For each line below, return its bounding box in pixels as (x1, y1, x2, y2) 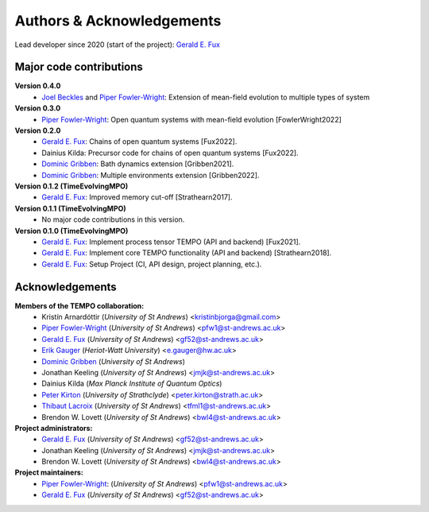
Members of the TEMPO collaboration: (14, 301, 145, 310)
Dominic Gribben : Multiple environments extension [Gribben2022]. (41, 170, 260, 180)
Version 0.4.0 (14, 81, 61, 91)
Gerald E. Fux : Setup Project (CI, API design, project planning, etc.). (41, 259, 262, 269)
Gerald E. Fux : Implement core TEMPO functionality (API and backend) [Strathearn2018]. (41, 248, 332, 258)
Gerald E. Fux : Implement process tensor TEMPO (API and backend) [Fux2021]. (41, 237, 301, 246)
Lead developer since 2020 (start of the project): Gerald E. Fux (14, 40, 220, 49)
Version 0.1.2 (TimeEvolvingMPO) (14, 181, 129, 191)
